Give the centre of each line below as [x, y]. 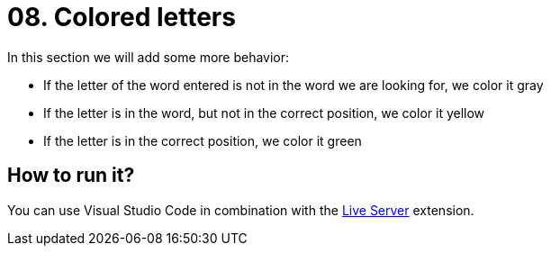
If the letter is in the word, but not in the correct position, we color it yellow [264, 113]
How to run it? [71, 176]
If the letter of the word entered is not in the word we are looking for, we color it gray [294, 85]
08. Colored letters [122, 17]
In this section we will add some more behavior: [149, 57]
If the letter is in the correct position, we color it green [203, 140]
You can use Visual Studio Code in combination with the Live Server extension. [241, 210]
